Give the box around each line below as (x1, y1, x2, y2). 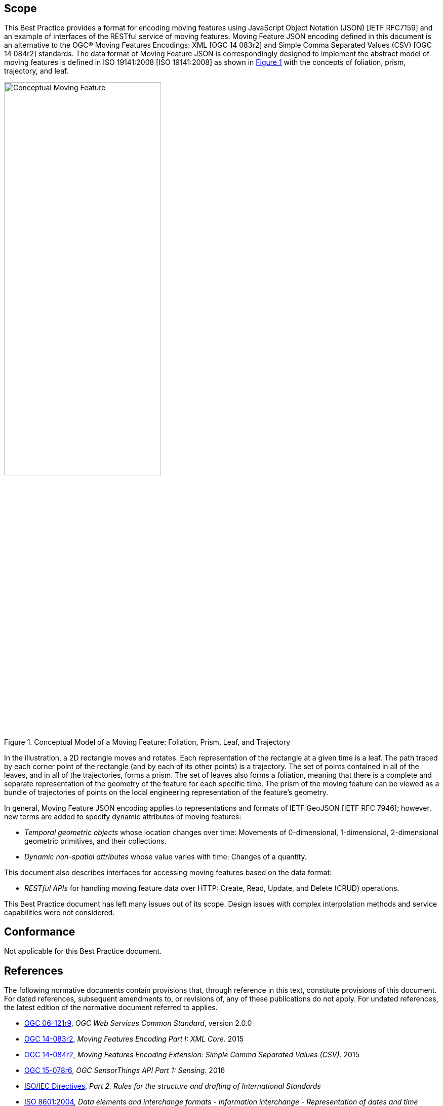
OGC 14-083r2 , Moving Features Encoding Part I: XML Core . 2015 (24, 1034, 244, 1044)
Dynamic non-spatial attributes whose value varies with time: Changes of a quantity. (24, 852, 307, 861)
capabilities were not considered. (4, 908, 115, 917)
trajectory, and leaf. (4, 66, 69, 76)
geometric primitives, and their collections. (24, 836, 167, 845)
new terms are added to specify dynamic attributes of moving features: (4, 812, 241, 821)
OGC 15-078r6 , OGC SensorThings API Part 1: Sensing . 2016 (24, 1066, 225, 1075)
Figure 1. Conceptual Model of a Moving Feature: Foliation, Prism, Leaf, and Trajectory (4, 737, 291, 746)
